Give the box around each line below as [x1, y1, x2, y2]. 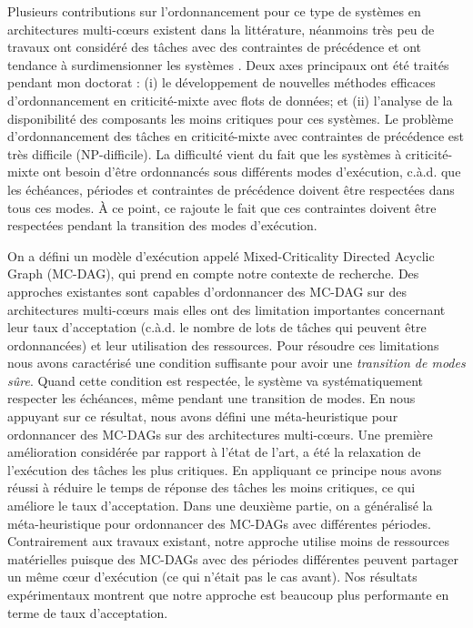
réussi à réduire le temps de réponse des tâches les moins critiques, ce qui [7, 478, 416, 497]
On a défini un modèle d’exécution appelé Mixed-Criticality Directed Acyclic [7, 246, 435, 265]
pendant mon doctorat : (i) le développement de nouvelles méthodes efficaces [7, 73, 436, 92]
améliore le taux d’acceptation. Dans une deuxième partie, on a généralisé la [7, 496, 433, 515]
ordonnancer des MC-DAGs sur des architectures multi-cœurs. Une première [7, 424, 433, 443]
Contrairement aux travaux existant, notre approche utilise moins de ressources [7, 532, 450, 551]
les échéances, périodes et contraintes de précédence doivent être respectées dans [7, 179, 455, 198]
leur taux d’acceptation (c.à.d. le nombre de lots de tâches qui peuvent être [7, 318, 427, 337]
